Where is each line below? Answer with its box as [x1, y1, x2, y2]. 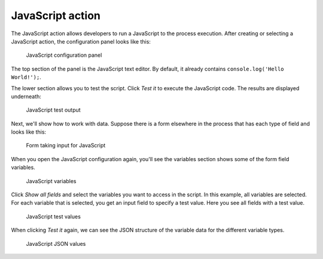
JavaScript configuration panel [26, 51, 102, 59]
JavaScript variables [26, 177, 77, 184]
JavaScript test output [26, 106, 81, 113]
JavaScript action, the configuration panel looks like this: [11, 38, 151, 45]
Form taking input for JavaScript [26, 142, 106, 149]
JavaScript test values [26, 212, 81, 220]
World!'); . [11, 73, 41, 81]
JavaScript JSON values [26, 240, 86, 247]
